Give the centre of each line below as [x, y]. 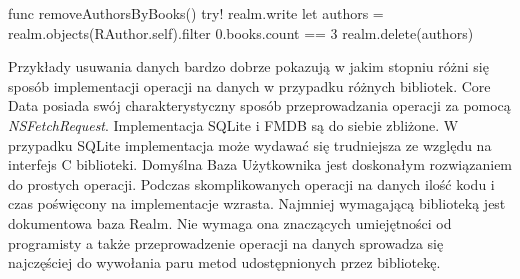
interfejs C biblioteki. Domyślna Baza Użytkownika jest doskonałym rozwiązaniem [260, 164]
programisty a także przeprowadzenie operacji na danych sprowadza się [226, 242]
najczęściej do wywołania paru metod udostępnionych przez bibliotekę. [224, 262]
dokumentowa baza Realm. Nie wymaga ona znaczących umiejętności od [230, 222]
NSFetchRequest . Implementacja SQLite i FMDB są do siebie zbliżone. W [233, 124]
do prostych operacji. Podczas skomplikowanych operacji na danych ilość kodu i [251, 183]
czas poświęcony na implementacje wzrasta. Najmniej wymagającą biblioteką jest [257, 203]
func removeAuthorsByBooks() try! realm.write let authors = [196, 13]
